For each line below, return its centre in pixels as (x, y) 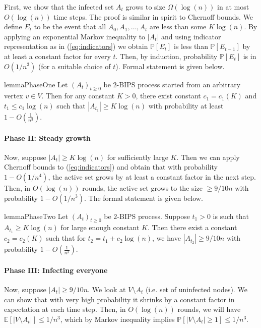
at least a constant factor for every (57, 56)
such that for (66, 238)
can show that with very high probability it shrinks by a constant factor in (119, 299)
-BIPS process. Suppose (153, 216)
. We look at (107, 289)
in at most (233, 7)
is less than (191, 46)
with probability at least (186, 105)
